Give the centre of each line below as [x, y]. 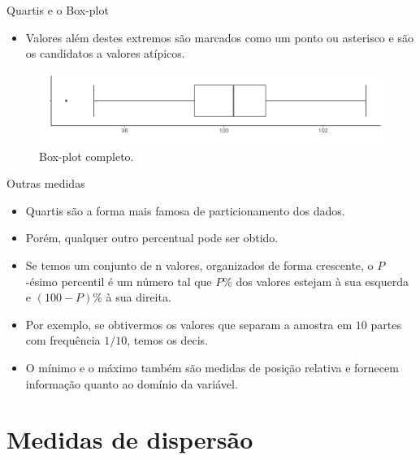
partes [386, 324]
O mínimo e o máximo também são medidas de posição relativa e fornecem [212, 368]
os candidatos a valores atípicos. [105, 53]
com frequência [63, 340]
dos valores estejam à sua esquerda [322, 281]
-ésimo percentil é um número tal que [119, 281]
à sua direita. [139, 297]
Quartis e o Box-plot [58, 10]
